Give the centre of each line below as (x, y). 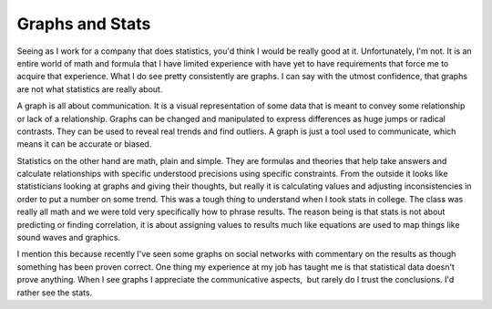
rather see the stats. (55, 293)
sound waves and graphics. (69, 238)
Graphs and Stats (84, 24)
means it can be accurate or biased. (84, 144)
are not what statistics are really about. (90, 89)
